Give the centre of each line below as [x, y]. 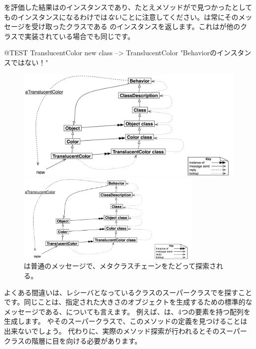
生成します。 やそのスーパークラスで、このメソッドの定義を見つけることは [126, 321]
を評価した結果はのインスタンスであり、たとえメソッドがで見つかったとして [128, 7]
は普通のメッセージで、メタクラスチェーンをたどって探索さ [120, 266]
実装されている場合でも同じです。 [79, 36]
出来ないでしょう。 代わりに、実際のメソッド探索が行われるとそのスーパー [126, 330]
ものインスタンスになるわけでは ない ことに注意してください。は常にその [121, 17]
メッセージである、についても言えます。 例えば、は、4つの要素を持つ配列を [127, 311]
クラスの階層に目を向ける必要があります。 [73, 340]
